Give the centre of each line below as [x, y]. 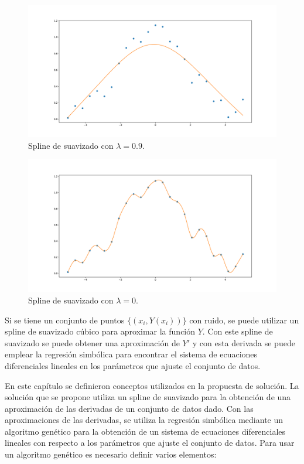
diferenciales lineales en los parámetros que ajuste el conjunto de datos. [133, 365]
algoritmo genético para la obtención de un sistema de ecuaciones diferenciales [145, 431]
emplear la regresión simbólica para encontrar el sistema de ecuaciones [131, 354]
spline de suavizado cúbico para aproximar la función [100, 331]
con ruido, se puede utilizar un [244, 320]
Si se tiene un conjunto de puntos [65, 320]
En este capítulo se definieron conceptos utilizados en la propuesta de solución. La [152, 385]
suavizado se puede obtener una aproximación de [92, 342]
